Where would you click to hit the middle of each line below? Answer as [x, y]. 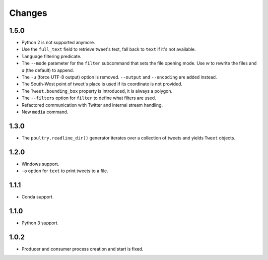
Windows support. [40, 164]
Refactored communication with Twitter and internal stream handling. [92, 105]
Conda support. [38, 197]
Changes [28, 13]
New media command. [45, 112]
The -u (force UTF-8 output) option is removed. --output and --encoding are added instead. [119, 77]
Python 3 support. [40, 223]
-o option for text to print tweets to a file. [65, 171]
